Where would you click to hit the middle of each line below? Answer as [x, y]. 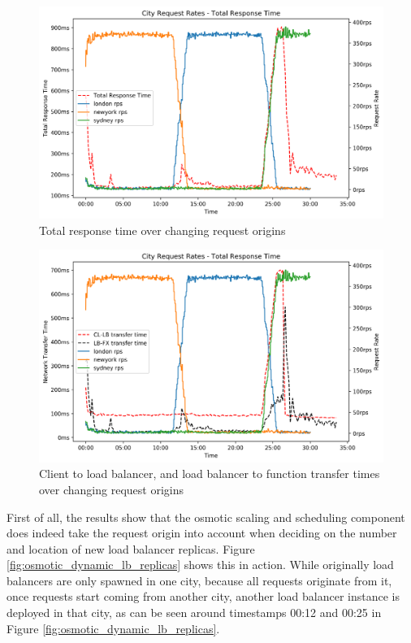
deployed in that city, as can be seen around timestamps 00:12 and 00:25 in [194, 613]
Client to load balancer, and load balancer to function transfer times [210, 474]
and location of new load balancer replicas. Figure [131, 548]
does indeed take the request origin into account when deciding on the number [202, 533]
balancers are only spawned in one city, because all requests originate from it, [199, 580]
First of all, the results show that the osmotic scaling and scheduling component [206, 517]
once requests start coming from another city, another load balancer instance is [203, 596]
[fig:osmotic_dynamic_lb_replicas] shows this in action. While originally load [200, 565]
